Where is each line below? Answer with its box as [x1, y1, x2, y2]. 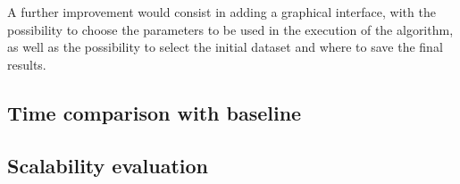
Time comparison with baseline [7, 98, 302, 126]
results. [7, 54, 46, 73]
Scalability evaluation [7, 151, 208, 179]
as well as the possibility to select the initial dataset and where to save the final [7, 38, 443, 56]
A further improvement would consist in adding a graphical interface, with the [7, 3, 436, 21]
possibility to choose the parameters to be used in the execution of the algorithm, [7, 20, 454, 38]
